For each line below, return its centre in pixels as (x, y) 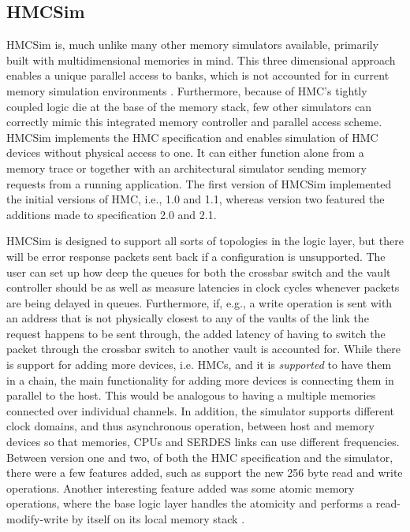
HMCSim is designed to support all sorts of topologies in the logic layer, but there (205, 241)
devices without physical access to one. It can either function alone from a (185, 153)
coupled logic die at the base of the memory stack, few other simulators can (189, 106)
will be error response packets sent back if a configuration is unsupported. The (196, 256)
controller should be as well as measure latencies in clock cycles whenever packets (203, 287)
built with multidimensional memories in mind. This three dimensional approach (201, 60)
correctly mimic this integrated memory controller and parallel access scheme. (194, 122)
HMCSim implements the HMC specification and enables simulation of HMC (192, 137)
